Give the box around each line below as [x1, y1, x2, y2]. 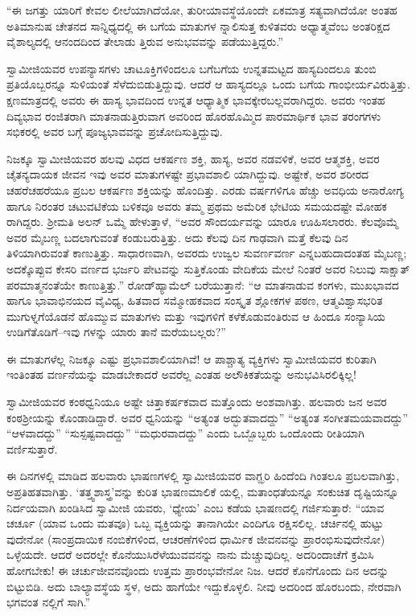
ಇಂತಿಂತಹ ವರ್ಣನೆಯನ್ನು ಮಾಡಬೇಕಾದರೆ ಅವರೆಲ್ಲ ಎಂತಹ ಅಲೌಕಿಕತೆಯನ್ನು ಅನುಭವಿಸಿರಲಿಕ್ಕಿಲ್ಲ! [6, 366, 356, 383]
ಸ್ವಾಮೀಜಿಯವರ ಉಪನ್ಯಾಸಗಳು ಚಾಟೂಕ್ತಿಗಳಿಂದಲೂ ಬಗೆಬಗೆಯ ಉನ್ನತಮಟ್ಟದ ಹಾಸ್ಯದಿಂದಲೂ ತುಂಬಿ [6, 60, 377, 76]
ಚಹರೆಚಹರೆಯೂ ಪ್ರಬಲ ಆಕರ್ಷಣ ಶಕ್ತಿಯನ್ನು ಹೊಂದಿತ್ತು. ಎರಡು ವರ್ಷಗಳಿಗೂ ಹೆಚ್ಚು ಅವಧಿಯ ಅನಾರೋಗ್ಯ [6, 181, 404, 198]
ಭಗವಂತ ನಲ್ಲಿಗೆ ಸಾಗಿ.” [6, 593, 91, 610]
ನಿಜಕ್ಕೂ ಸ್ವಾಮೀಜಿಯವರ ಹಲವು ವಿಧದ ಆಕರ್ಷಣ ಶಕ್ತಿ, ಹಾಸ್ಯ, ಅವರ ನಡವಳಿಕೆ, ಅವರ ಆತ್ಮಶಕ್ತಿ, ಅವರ [6, 150, 380, 166]
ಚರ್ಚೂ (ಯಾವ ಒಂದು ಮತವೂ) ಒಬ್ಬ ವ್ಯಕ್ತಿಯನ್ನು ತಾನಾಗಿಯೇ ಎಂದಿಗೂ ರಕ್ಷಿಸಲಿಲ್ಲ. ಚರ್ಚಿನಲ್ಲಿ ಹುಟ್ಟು [6, 515, 384, 532]
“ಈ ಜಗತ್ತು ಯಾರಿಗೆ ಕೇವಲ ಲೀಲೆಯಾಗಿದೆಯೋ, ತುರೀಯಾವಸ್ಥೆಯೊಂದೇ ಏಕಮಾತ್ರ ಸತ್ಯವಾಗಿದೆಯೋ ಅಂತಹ [6, 2, 397, 18]
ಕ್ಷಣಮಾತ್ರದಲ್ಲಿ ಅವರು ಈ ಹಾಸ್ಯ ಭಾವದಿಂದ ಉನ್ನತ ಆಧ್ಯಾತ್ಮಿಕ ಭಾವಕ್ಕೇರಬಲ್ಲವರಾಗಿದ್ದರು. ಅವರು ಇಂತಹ [6, 91, 385, 108]
